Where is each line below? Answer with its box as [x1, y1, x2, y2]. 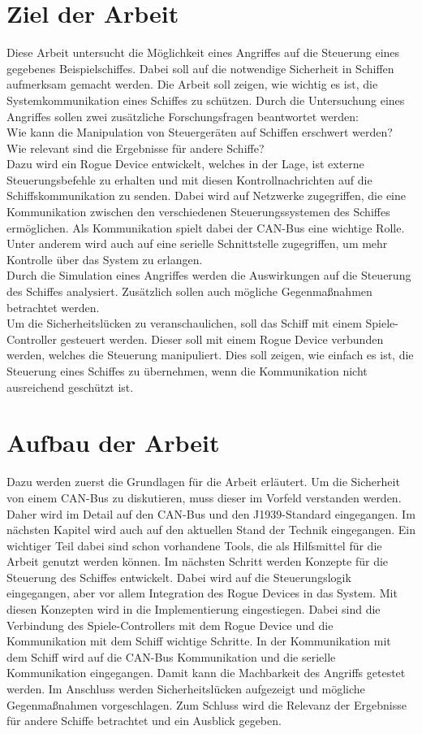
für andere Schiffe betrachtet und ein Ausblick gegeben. [6, 712, 282, 729]
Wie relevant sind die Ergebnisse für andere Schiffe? [6, 139, 265, 156]
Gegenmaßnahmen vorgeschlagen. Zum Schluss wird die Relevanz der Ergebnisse [6, 696, 407, 713]
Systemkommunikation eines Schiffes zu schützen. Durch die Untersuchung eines [6, 91, 405, 108]
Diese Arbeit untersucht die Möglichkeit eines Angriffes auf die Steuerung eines [6, 44, 400, 61]
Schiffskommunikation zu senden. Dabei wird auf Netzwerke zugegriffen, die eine [6, 187, 406, 204]
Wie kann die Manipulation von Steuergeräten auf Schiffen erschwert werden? [6, 124, 393, 141]
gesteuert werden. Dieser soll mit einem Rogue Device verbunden [60, 330, 384, 347]
